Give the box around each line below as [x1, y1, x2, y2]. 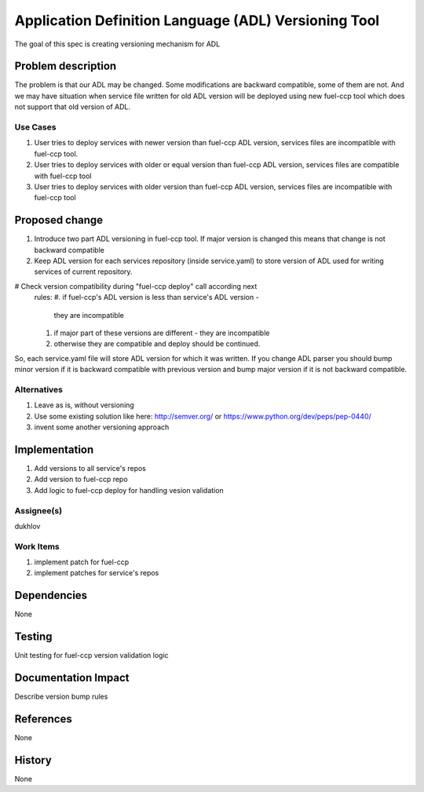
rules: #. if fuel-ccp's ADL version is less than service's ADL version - [34, 293, 259, 302]
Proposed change [14, 214, 104, 227]
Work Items [14, 541, 60, 552]
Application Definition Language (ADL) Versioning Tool [14, 12, 380, 29]
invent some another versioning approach [34, 422, 170, 432]
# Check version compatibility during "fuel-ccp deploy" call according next [14, 281, 258, 290]
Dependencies [14, 589, 88, 602]
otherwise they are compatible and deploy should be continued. [53, 339, 261, 349]
